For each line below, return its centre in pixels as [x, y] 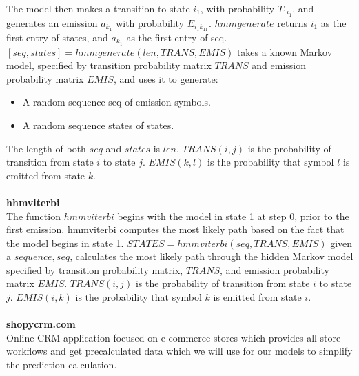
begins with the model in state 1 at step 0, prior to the [233, 216]
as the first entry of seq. [177, 37]
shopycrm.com [41, 324]
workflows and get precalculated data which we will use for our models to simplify [179, 351]
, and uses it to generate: [166, 78]
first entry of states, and [57, 37]
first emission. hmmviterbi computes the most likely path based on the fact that [175, 229]
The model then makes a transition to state [98, 8]
